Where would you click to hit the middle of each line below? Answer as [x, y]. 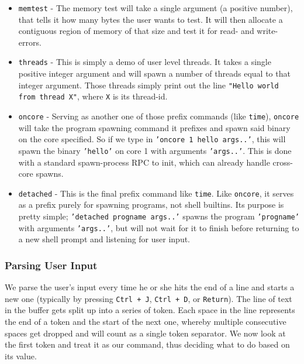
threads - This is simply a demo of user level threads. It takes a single [145, 62]
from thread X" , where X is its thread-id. [93, 96]
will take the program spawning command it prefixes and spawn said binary [154, 127]
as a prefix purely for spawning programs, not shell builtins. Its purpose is [151, 205]
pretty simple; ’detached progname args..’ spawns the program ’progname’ [159, 216]
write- [267, 31]
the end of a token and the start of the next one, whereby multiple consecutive [146, 321]
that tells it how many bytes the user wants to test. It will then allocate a [151, 19]
